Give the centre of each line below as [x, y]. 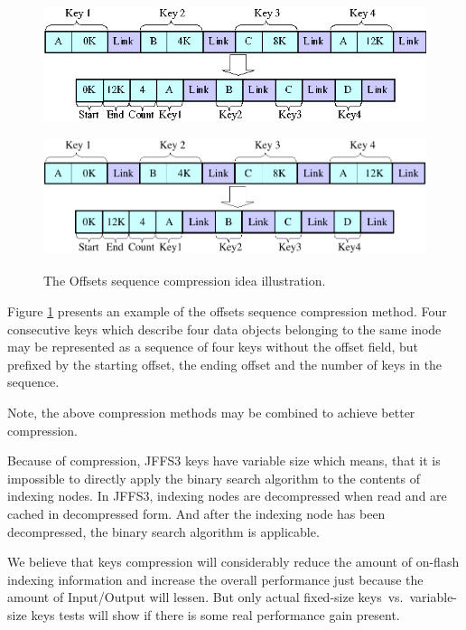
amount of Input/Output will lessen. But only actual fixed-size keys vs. [205, 597]
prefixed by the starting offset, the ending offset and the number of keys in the [225, 364]
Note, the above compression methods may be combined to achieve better [211, 413]
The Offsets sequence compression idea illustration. [185, 281]
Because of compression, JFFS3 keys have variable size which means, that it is [224, 461]
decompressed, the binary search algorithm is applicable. [163, 531]
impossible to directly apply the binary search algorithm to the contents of [214, 478]
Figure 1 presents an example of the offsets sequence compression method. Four [227, 311]
